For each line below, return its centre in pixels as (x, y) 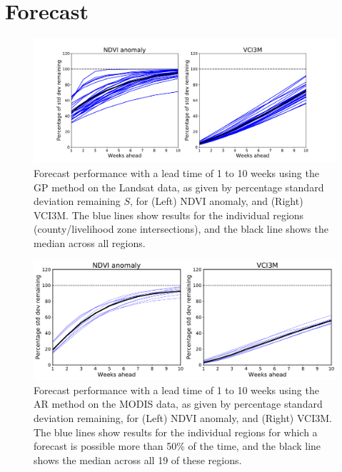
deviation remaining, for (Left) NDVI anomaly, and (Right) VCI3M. (183, 418)
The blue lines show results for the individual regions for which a (176, 432)
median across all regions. (90, 243)
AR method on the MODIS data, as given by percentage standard (178, 404)
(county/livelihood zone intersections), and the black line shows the (181, 229)
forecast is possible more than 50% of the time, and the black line (177, 446)
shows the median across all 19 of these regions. (138, 460)
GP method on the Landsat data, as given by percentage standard (179, 187)
